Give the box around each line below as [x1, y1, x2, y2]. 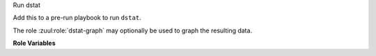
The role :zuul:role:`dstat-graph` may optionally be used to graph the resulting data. [13, 26, 253, 35]
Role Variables [13, 39, 56, 48]
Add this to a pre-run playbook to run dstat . [13, 14, 142, 22]
